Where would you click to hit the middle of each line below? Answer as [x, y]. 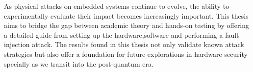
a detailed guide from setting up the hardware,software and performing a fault [122, 35]
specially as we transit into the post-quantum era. [79, 63]
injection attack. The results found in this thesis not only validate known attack [124, 44]
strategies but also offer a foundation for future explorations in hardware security [126, 54]
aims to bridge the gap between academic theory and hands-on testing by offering [127, 25]
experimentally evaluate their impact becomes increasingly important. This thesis [126, 15]
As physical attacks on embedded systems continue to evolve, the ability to [117, 6]
